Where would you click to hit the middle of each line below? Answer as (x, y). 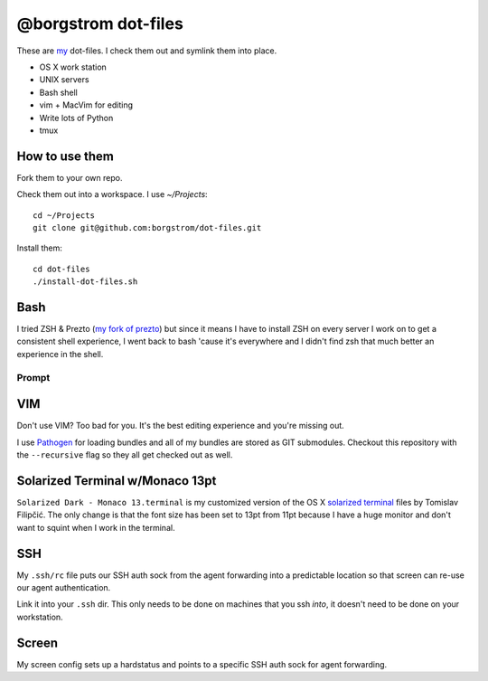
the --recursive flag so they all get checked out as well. (125, 455)
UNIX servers (64, 80)
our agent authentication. (64, 588)
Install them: (39, 248)
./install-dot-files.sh (85, 282)
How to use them (66, 156)
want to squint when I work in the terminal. (96, 527)
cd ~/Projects (64, 215)
